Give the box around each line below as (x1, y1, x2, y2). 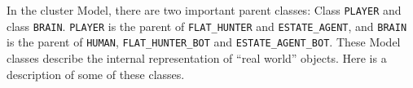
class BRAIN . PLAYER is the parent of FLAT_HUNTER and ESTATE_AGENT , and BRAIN (7, 17, 407, 34)
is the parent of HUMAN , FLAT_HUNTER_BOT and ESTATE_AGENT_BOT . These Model (7, 33, 401, 51)
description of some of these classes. (7, 65, 185, 82)
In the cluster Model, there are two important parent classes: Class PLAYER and (7, 2, 402, 18)
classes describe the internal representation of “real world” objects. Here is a (7, 49, 387, 66)
